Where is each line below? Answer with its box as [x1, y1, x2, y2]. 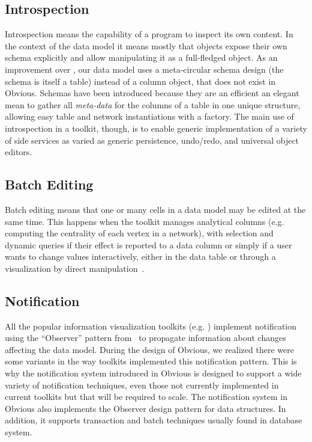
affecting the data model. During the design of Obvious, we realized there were [5, 343, 294, 355]
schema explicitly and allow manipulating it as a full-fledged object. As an [5, 51, 278, 64]
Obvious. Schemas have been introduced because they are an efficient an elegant [5, 87, 299, 99]
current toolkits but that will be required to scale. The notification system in [5, 390, 288, 403]
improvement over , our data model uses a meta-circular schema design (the [5, 63, 284, 75]
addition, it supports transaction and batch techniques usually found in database [5, 414, 302, 426]
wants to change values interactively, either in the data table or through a [5, 250, 276, 263]
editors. [5, 146, 32, 158]
